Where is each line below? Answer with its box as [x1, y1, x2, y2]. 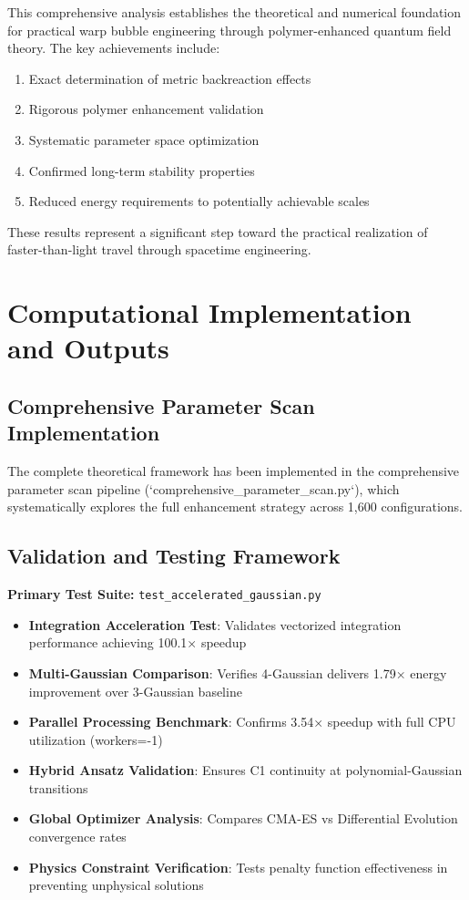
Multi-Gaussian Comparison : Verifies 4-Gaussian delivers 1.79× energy [28, 663, 447, 682]
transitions [28, 778, 88, 797]
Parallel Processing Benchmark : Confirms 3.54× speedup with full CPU [28, 712, 456, 731]
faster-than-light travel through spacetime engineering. [7, 240, 311, 259]
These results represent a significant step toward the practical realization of [7, 222, 428, 241]
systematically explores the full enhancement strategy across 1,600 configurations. [7, 497, 464, 516]
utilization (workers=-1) [28, 729, 163, 749]
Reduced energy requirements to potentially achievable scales [28, 191, 370, 211]
